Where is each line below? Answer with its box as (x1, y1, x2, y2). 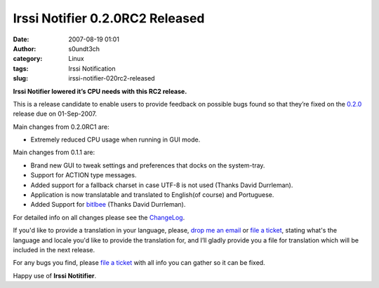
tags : (13, 64, 29, 73)
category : (13, 55, 43, 63)
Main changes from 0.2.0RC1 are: (13, 123, 109, 131)
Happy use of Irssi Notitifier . (13, 271, 97, 280)
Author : (13, 44, 36, 53)
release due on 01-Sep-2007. (13, 109, 98, 118)
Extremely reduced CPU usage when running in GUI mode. (30, 135, 201, 144)
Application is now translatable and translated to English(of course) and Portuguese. (30, 191, 274, 199)
